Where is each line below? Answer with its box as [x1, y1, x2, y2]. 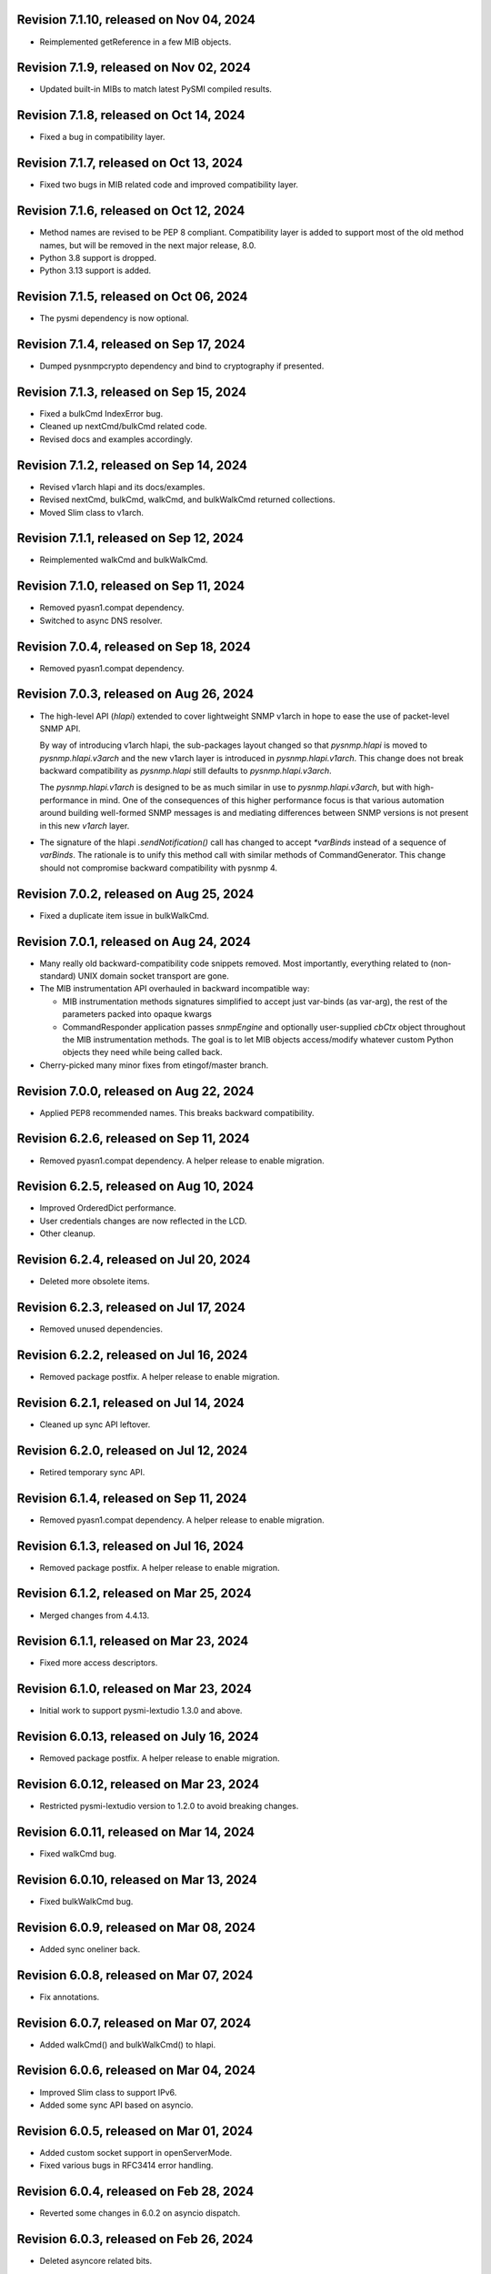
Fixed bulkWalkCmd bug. [39, 1896, 134, 1907]
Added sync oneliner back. [39, 1943, 141, 1955]
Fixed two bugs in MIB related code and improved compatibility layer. [39, 179, 299, 190]
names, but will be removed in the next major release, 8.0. [39, 239, 256, 250]
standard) [39, 971, 76, 981]
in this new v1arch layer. [39, 820, 130, 831]
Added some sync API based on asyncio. [39, 2099, 194, 2110]
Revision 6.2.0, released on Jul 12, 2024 [16, 1443, 248, 1458]
